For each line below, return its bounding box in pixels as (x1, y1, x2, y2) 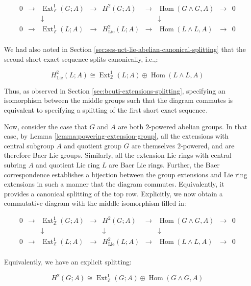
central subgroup (4, 140, 54, 150)
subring (4, 159, 26, 169)
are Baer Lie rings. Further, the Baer (109, 159, 220, 169)
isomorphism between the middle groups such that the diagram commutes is (4, 95, 233, 105)
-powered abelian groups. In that (149, 121, 248, 131)
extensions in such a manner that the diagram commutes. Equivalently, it (4, 179, 225, 189)
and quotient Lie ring (36, 159, 100, 169)
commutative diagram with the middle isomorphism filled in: (4, 198, 186, 208)
